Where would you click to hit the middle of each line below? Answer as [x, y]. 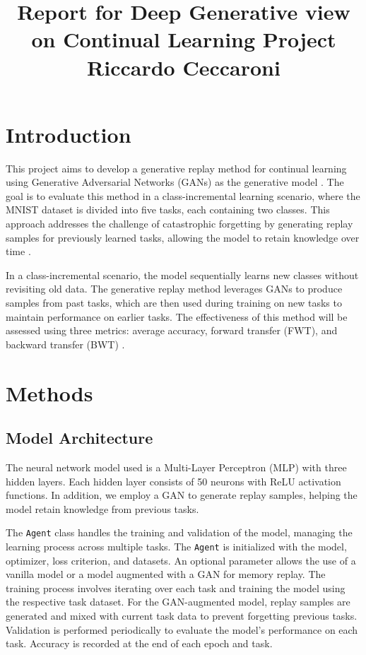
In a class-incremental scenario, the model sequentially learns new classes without [182, 275]
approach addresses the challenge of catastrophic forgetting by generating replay [179, 224]
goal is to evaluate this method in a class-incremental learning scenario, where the [183, 195]
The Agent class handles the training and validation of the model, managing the [179, 532]
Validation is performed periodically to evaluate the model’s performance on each [182, 629]
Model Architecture [79, 438]
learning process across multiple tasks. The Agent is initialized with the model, [176, 547]
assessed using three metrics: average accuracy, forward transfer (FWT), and [172, 330]
